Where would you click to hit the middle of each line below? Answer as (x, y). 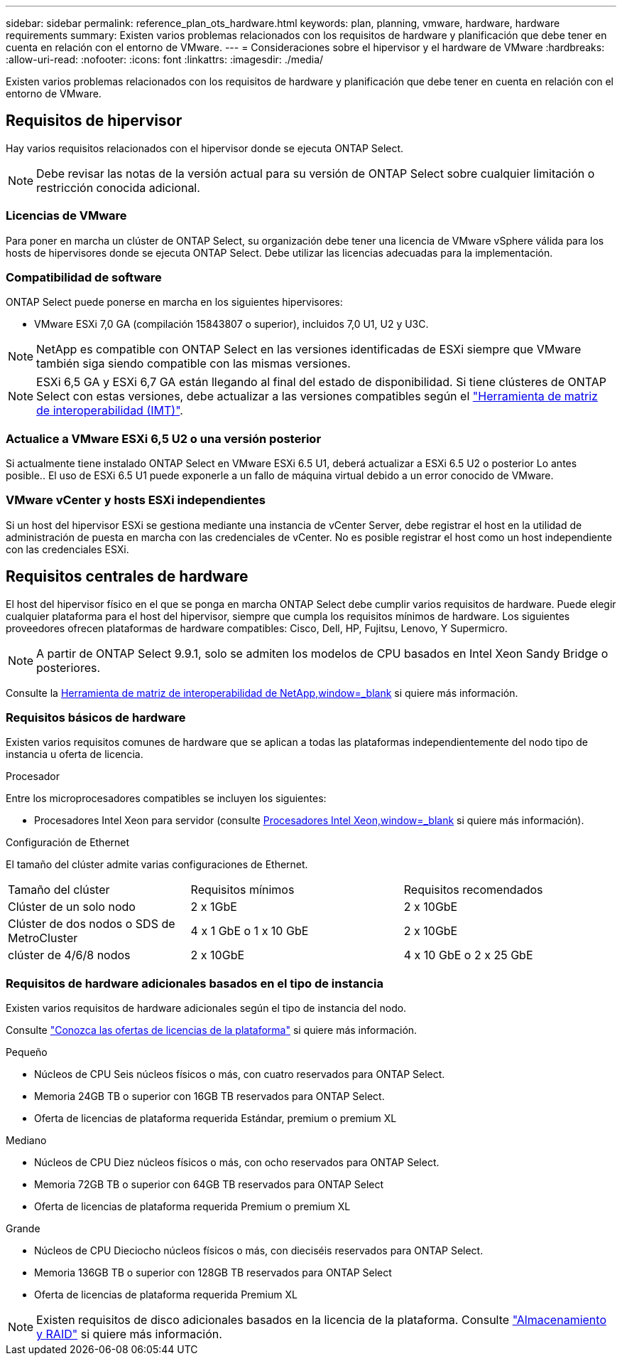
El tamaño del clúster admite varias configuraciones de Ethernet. (157, 865)
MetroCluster (43, 938)
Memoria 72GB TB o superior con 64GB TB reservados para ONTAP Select (209, 1185)
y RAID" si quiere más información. (129, 1334)
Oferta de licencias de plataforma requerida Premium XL (166, 1295)
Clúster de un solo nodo (72, 907)
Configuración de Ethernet (68, 843)
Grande (23, 1229)
